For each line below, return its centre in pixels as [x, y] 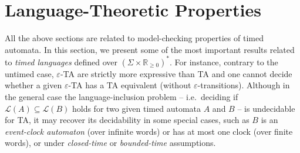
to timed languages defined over [61, 61]
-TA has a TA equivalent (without [130, 85]
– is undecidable [266, 108]
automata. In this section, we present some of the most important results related [150, 49]
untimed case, [29, 73]
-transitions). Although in [244, 85]
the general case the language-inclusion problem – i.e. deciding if [122, 97]
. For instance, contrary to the [224, 61]
